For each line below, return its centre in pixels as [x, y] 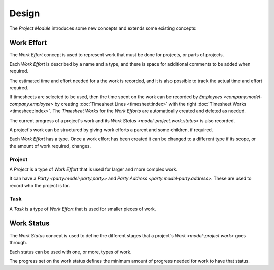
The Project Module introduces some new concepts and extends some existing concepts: [103, 28]
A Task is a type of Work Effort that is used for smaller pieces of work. [83, 209]
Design [25, 13]
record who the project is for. [40, 185]
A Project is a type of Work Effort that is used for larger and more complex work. [93, 169]
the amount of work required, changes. [50, 146]
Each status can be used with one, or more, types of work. [71, 252]
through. [18, 243]
